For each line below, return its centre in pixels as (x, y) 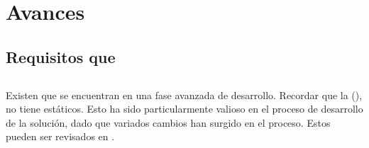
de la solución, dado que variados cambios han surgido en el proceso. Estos (168, 122)
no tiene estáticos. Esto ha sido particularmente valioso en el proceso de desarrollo (184, 109)
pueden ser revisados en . (60, 136)
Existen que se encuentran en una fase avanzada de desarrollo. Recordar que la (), (184, 95)
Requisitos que (61, 56)
